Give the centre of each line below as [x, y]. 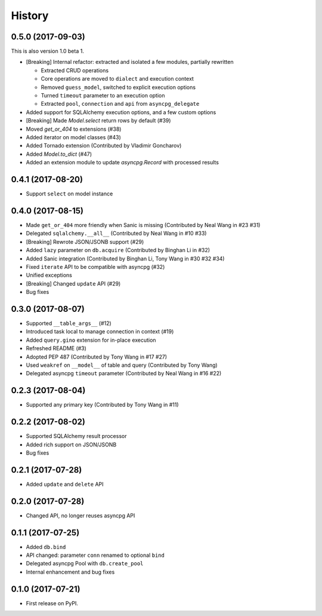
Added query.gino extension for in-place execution [91, 340]
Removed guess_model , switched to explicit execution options [118, 87]
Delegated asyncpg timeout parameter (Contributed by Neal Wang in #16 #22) [124, 373]
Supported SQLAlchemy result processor [76, 436]
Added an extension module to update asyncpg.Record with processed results [122, 163]
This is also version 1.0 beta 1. [48, 51]
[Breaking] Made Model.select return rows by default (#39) [98, 121]
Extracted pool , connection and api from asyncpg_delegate [120, 104]
